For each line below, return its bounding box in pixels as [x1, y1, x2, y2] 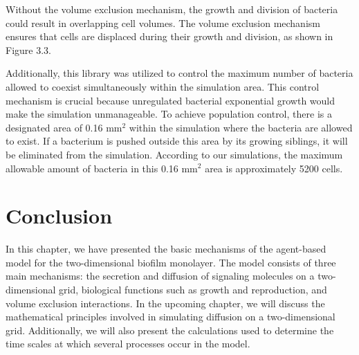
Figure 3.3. [6, 42, 51, 57]
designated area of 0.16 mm [6, 120, 122, 134]
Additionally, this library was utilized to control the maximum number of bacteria [6, 66, 353, 80]
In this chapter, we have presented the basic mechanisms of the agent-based [6, 242, 326, 256]
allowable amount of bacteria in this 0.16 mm [6, 161, 198, 175]
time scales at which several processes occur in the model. [6, 336, 250, 351]
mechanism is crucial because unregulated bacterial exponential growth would [6, 93, 335, 107]
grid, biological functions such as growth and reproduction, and [59, 282, 327, 297]
